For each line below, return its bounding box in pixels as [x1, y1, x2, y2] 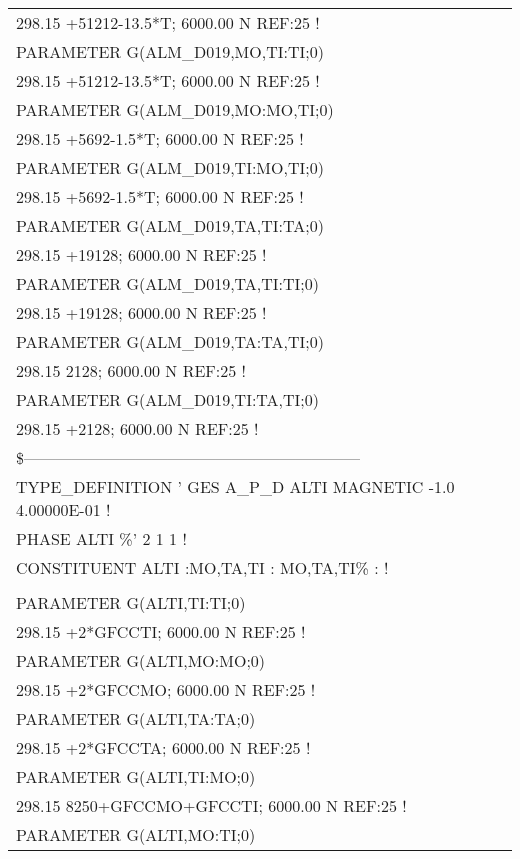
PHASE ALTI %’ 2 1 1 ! [16, 527, 187, 550]
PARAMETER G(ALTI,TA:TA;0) [16, 707, 256, 730]
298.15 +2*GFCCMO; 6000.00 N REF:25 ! [16, 678, 316, 701]
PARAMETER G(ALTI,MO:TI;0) [16, 823, 256, 846]
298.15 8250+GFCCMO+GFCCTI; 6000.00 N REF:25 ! [16, 794, 407, 817]
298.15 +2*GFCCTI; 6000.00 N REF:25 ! [16, 620, 306, 643]
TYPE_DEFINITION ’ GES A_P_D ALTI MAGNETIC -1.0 [16, 475, 455, 498]
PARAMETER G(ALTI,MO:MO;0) [16, 649, 266, 672]
